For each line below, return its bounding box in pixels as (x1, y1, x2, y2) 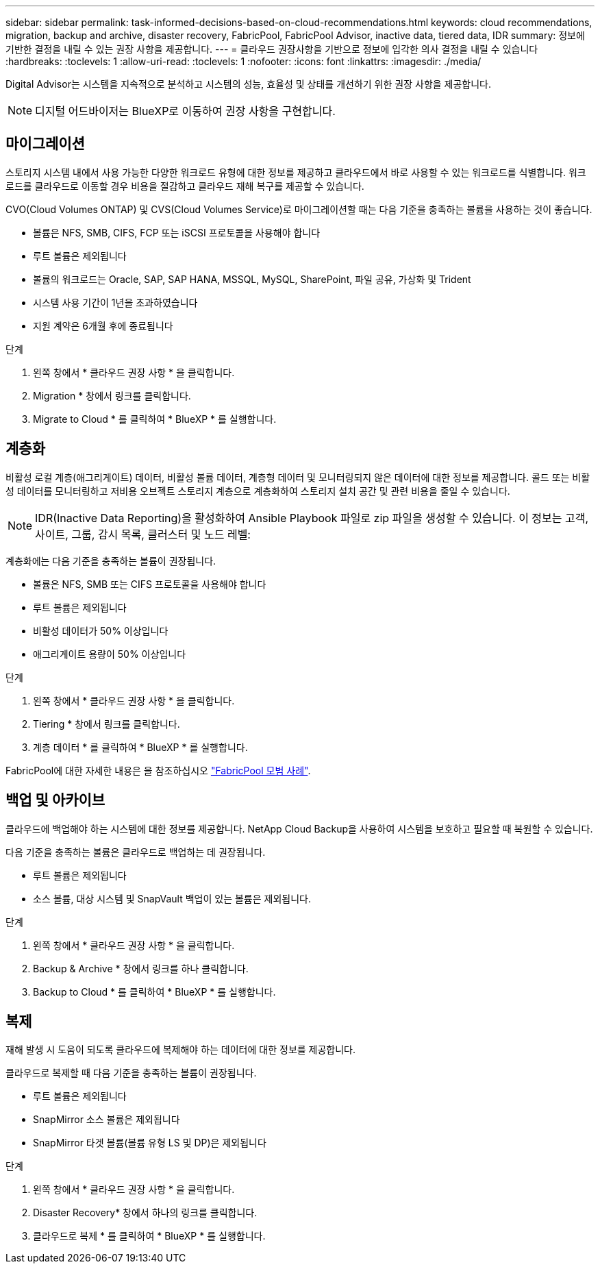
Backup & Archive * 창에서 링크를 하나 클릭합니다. (33, 962, 249, 974)
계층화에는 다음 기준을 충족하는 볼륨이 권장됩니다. (5, 554, 216, 567)
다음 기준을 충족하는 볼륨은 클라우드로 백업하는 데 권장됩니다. (5, 846, 266, 858)
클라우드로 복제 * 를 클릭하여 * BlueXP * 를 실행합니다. (33, 1230, 266, 1242)
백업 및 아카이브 (5, 791, 105, 809)
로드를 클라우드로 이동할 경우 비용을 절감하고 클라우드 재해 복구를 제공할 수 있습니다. (5, 180, 364, 192)
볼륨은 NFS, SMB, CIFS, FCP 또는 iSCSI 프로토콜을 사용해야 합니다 (33, 226, 321, 238)
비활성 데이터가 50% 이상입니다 (33, 624, 168, 637)
